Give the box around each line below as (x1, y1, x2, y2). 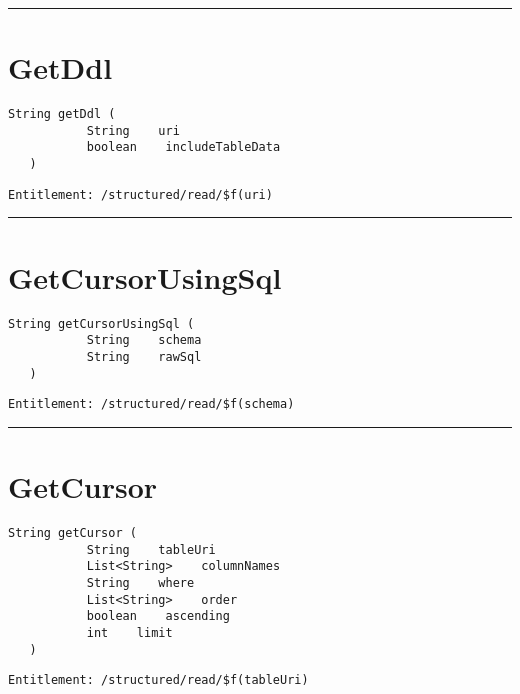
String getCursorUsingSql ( (8, 316, 195, 331)
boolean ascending (86, 609, 230, 624)
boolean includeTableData (86, 140, 281, 155)
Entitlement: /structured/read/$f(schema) (8, 397, 295, 412)
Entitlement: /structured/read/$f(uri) (8, 187, 273, 202)
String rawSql (86, 349, 202, 364)
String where (86, 575, 195, 590)
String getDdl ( (8, 107, 116, 122)
